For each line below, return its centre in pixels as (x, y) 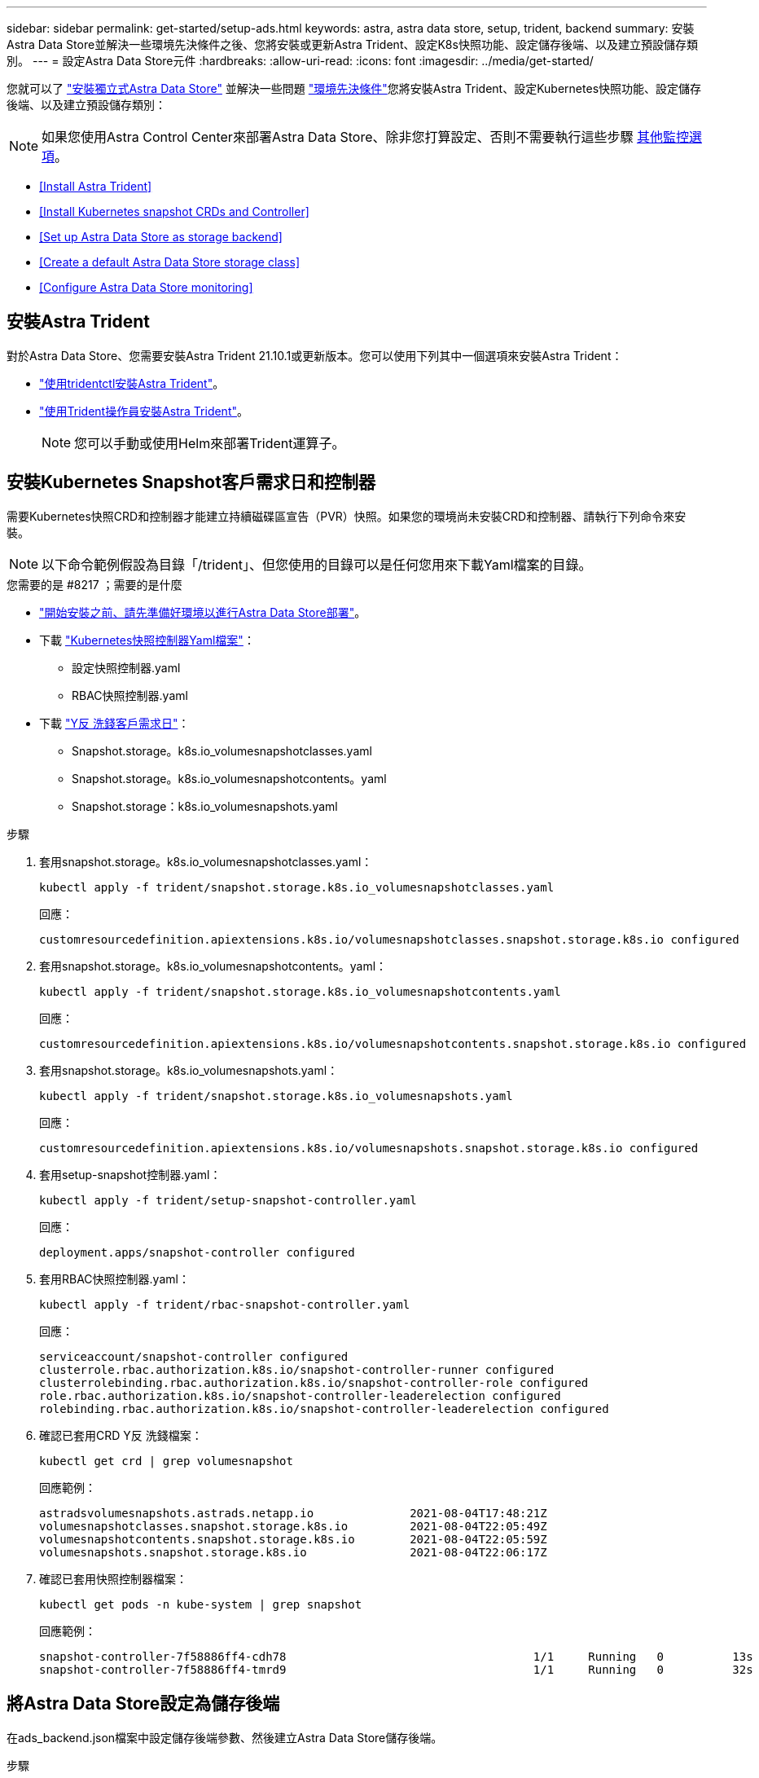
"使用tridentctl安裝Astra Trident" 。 (132, 383)
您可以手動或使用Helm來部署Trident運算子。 (210, 443)
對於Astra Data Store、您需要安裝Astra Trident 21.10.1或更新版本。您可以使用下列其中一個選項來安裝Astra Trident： (315, 355)
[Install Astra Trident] (96, 186)
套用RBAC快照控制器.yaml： (114, 1278)
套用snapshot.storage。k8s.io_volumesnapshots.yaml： (189, 1070)
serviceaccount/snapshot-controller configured (194, 1356)
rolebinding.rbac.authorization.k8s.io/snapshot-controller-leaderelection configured (324, 1408)
